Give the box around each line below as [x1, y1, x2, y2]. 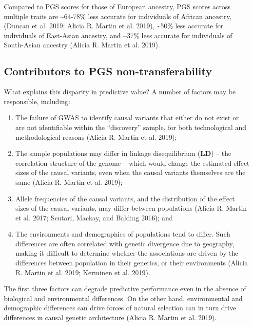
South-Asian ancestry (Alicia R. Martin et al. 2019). [4, 40, 160, 50]
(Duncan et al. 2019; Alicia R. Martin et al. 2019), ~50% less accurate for [4, 21, 224, 31]
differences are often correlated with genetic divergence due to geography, [15, 238, 234, 248]
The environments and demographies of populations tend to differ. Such [15, 229, 231, 239]
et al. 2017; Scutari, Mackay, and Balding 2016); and [15, 212, 173, 222]
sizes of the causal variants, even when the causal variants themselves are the [15, 167, 246, 177]
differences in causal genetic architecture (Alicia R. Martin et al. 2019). [4, 312, 217, 323]
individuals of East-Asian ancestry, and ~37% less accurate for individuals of [4, 30, 233, 40]
